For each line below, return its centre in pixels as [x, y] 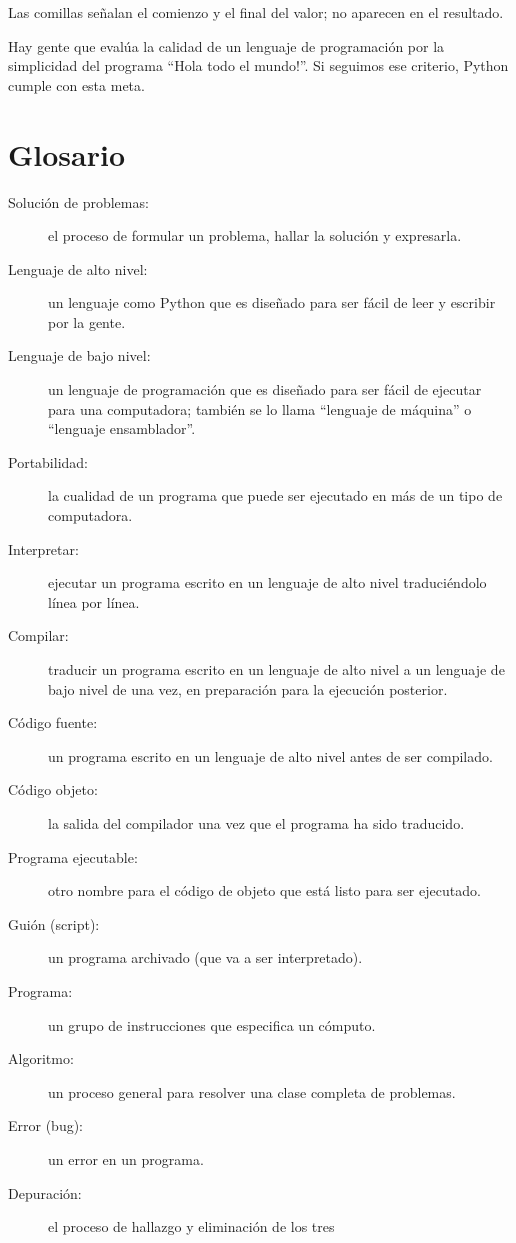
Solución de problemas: [78, 201]
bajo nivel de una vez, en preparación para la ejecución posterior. [248, 688]
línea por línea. [94, 601]
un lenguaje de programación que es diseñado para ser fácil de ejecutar [265, 389]
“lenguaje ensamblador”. [122, 428]
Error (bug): [46, 1125]
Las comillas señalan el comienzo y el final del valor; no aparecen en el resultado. [256, 12]
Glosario [67, 153]
